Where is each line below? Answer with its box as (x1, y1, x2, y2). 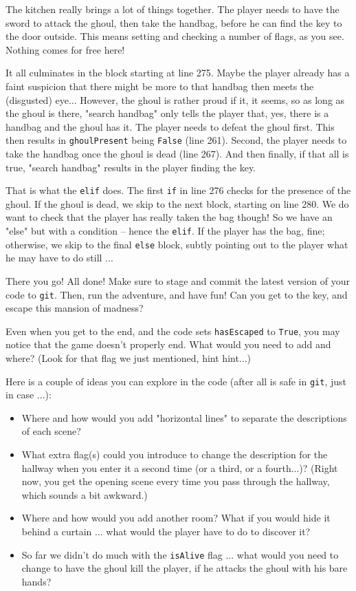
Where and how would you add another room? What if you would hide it (21, 511, 331, 525)
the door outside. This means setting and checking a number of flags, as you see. (5, 29, 344, 43)
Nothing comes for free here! (5, 42, 125, 56)
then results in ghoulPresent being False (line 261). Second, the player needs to (5, 133, 347, 147)
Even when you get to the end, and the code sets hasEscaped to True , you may (5, 323, 340, 338)
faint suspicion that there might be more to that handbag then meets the (5, 78, 314, 93)
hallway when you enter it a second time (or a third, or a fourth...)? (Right (21, 460, 338, 475)
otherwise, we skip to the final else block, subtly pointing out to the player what (5, 237, 348, 251)
